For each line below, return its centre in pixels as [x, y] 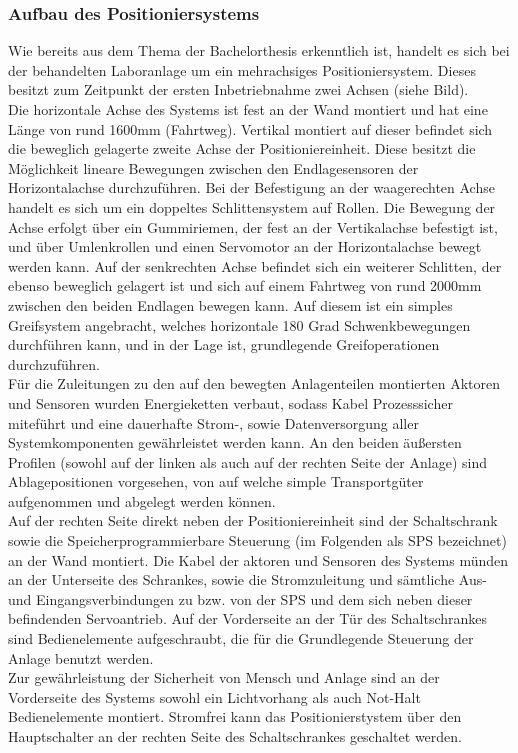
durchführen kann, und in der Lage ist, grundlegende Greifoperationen [224, 344]
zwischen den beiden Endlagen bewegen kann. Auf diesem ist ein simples [230, 304]
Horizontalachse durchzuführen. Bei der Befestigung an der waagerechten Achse [251, 187]
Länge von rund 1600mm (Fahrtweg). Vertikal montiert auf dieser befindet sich [250, 128]
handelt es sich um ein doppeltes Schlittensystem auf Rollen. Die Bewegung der [252, 206]
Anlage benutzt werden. [81, 657]
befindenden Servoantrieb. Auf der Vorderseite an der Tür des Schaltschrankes [248, 618]
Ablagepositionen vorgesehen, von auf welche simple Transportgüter [216, 481]
